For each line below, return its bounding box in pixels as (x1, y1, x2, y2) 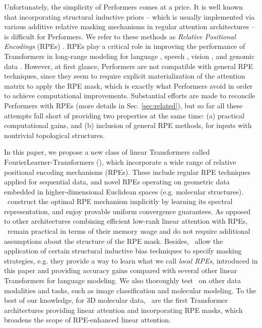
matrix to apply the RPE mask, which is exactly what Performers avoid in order (4, 80, 253, 91)
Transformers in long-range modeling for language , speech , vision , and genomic (4, 50, 255, 61)
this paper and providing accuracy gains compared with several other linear (4, 265, 237, 276)
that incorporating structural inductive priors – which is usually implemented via (4, 11, 255, 22)
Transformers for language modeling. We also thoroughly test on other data (4, 275, 241, 286)
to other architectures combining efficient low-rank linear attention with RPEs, (4, 216, 248, 226)
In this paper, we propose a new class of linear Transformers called (4, 147, 210, 157)
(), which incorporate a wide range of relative (96, 156, 236, 167)
